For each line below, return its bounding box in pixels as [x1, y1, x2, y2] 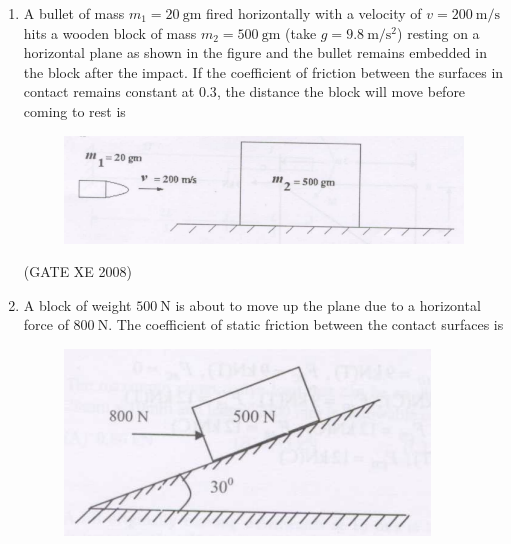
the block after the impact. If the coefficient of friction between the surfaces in [23, 61, 504, 82]
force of [23, 314, 69, 335]
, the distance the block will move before [216, 81, 466, 102]
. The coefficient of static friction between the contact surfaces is [108, 314, 504, 335]
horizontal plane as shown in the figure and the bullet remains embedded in [23, 42, 487, 63]
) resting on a [397, 22, 480, 43]
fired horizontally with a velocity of [206, 3, 422, 23]
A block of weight [23, 294, 132, 315]
